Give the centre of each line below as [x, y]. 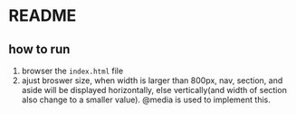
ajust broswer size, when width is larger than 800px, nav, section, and [152, 81]
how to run [39, 49]
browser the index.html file [72, 71]
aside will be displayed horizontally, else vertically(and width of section [154, 90]
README [43, 16]
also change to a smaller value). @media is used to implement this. [146, 100]
